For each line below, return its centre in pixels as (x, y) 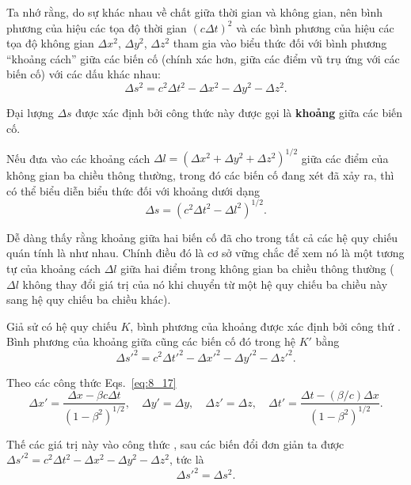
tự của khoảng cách (53, 269)
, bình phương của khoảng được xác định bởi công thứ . (265, 326)
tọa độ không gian (50, 43)
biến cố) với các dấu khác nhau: (84, 74)
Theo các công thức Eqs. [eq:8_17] (91, 382)
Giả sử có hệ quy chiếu (62, 326)
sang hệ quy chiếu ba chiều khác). (89, 299)
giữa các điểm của (345, 158)
